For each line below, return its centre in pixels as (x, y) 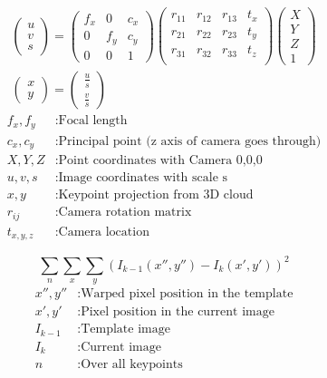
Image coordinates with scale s (143, 178)
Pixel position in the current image (178, 312)
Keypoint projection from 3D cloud (156, 195)
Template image (125, 330)
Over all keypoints (132, 365)
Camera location (104, 232)
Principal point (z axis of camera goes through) (190, 141)
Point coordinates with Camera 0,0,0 (160, 161)
